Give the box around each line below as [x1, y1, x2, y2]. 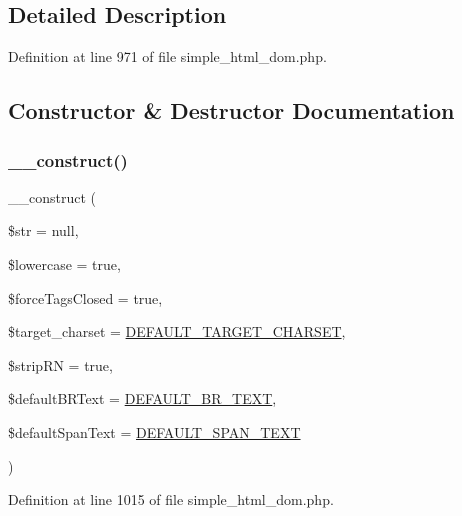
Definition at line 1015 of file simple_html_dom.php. [8, 489, 334, 510]
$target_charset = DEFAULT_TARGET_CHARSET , [8, 321, 346, 342]
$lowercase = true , [8, 253, 121, 274]
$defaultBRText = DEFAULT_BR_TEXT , [8, 388, 277, 409]
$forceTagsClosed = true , [8, 287, 163, 308]
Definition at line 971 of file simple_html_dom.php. [8, 46, 327, 67]
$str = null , [8, 220, 79, 241]
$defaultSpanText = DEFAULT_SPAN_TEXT [8, 421, 301, 442]
